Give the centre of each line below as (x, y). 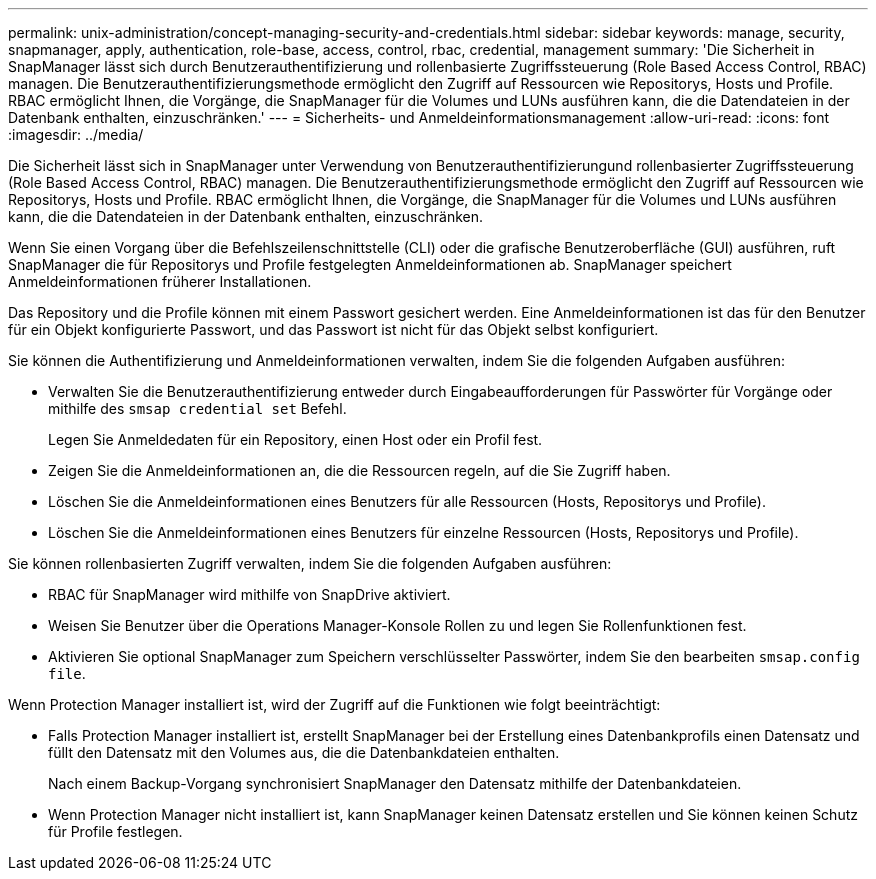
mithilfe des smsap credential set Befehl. (197, 408)
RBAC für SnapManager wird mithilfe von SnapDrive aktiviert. (249, 594)
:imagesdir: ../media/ (76, 134)
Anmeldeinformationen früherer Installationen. (160, 281)
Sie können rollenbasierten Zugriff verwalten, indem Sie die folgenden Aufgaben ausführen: (310, 563)
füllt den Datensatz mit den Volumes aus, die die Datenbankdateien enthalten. (304, 752)
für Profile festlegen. (115, 831)
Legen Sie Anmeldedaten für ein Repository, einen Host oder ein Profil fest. (295, 439)
